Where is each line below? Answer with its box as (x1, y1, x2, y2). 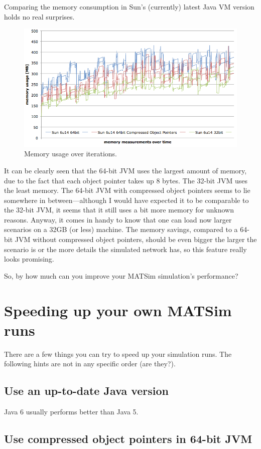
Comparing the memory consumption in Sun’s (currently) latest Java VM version (4, 2, 254, 12)
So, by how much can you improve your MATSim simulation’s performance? (4, 270, 238, 281)
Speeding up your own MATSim (4, 300, 232, 320)
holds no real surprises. (4, 11, 75, 22)
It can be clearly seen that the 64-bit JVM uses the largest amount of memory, (4, 165, 247, 175)
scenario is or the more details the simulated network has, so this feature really (4, 244, 247, 254)
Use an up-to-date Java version (4, 383, 169, 398)
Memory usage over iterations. (24, 148, 117, 159)
